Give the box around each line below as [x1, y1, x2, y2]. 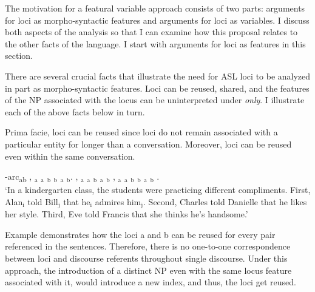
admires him [95, 195, 141, 208]
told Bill [27, 195, 58, 208]
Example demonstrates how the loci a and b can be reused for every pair [5, 228, 276, 240]
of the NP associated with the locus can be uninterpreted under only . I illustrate [5, 93, 305, 106]
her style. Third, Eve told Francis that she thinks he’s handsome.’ [5, 208, 248, 220]
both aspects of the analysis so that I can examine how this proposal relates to [5, 25, 298, 38]
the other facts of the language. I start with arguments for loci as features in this [5, 37, 306, 50]
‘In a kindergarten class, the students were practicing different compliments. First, [5, 183, 311, 196]
